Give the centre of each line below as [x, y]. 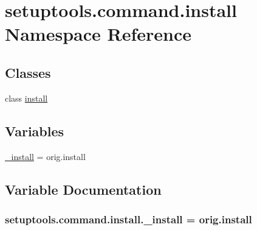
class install [26, 98]
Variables [35, 131]
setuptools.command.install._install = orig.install [128, 219]
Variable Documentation [83, 189]
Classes [28, 72]
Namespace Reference [98, 34]
